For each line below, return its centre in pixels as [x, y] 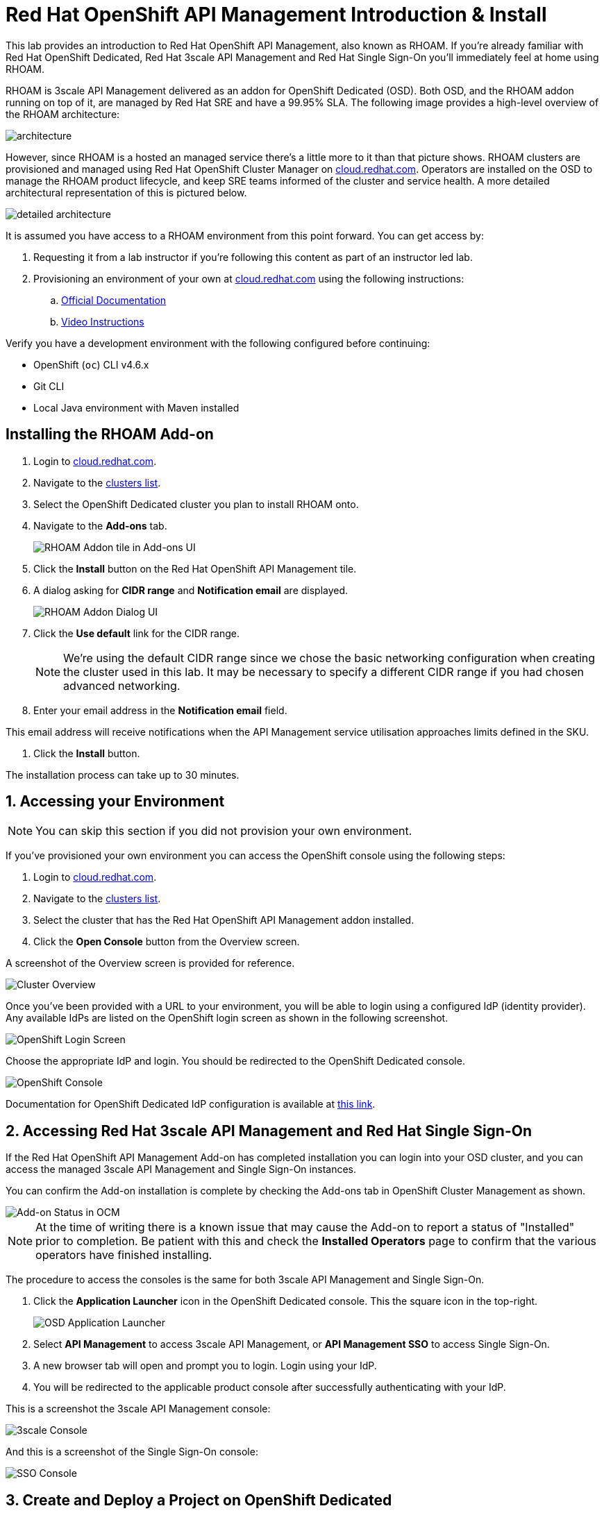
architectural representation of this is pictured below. [126, 192]
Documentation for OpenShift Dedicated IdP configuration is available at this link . [191, 1104]
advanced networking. [122, 685]
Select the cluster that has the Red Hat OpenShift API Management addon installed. [224, 920]
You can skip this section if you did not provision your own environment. [224, 831]
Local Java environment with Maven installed [136, 407]
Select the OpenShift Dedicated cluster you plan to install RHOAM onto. [196, 504]
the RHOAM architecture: [63, 114]
